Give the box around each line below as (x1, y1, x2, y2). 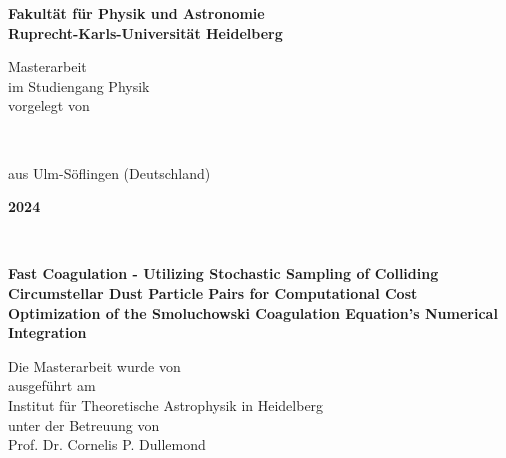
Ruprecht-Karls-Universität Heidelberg (8, 22, 283, 43)
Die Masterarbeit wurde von (8, 355, 181, 376)
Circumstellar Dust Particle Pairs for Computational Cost (8, 282, 418, 303)
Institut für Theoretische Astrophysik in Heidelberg (8, 394, 324, 415)
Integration (8, 322, 87, 343)
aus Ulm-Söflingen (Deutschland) (8, 162, 211, 183)
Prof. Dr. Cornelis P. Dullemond (8, 434, 206, 455)
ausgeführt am (8, 375, 96, 396)
